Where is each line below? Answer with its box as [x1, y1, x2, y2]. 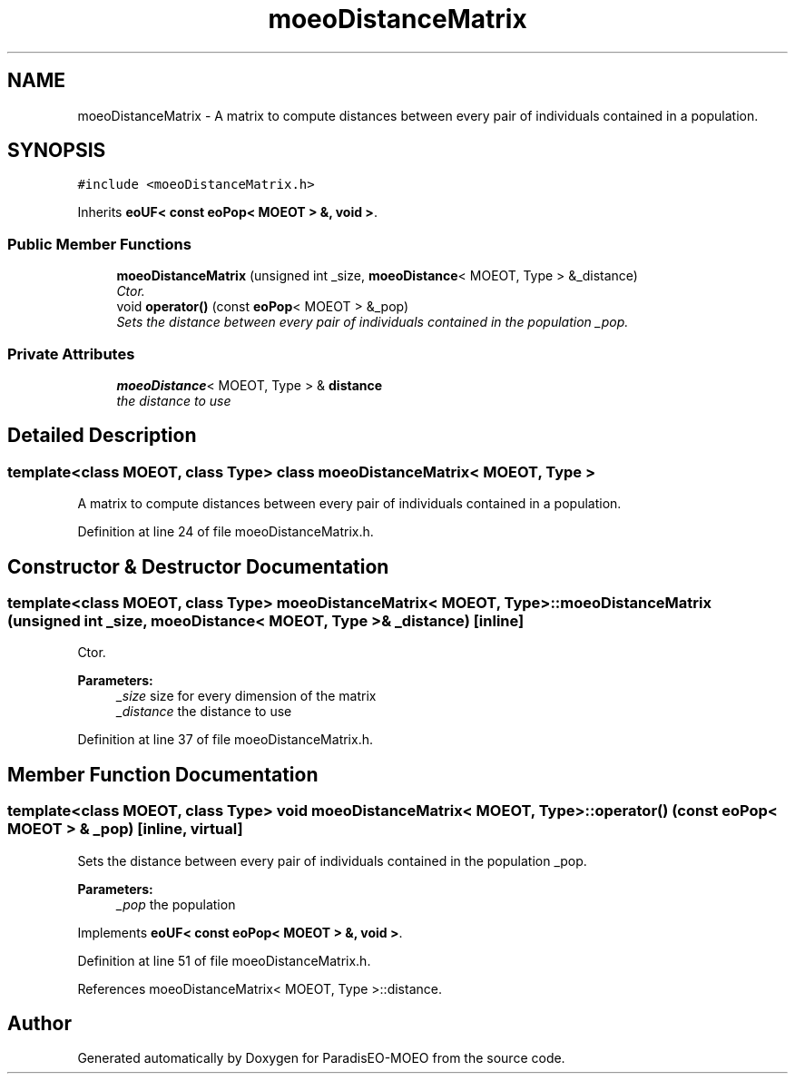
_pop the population [116, 896, 236, 912]
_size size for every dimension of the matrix [116, 688, 377, 704]
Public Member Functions [7, 234, 191, 253]
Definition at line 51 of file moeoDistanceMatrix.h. [77, 952, 371, 968]
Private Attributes [7, 344, 135, 363]
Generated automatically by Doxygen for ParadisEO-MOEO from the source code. [77, 1050, 565, 1066]
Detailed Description [7, 424, 197, 447]
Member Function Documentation [7, 762, 319, 786]
